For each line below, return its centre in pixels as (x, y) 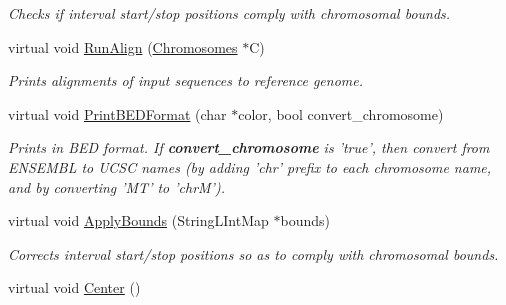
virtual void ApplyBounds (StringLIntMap (138, 220)
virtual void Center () (74, 287)
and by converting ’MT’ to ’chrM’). (116, 186)
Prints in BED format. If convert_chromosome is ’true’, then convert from (249, 147)
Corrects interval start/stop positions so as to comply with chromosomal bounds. (253, 253)
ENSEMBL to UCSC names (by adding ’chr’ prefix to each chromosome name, (250, 166)
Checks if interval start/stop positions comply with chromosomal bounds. (229, 13)
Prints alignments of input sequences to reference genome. (185, 80)
